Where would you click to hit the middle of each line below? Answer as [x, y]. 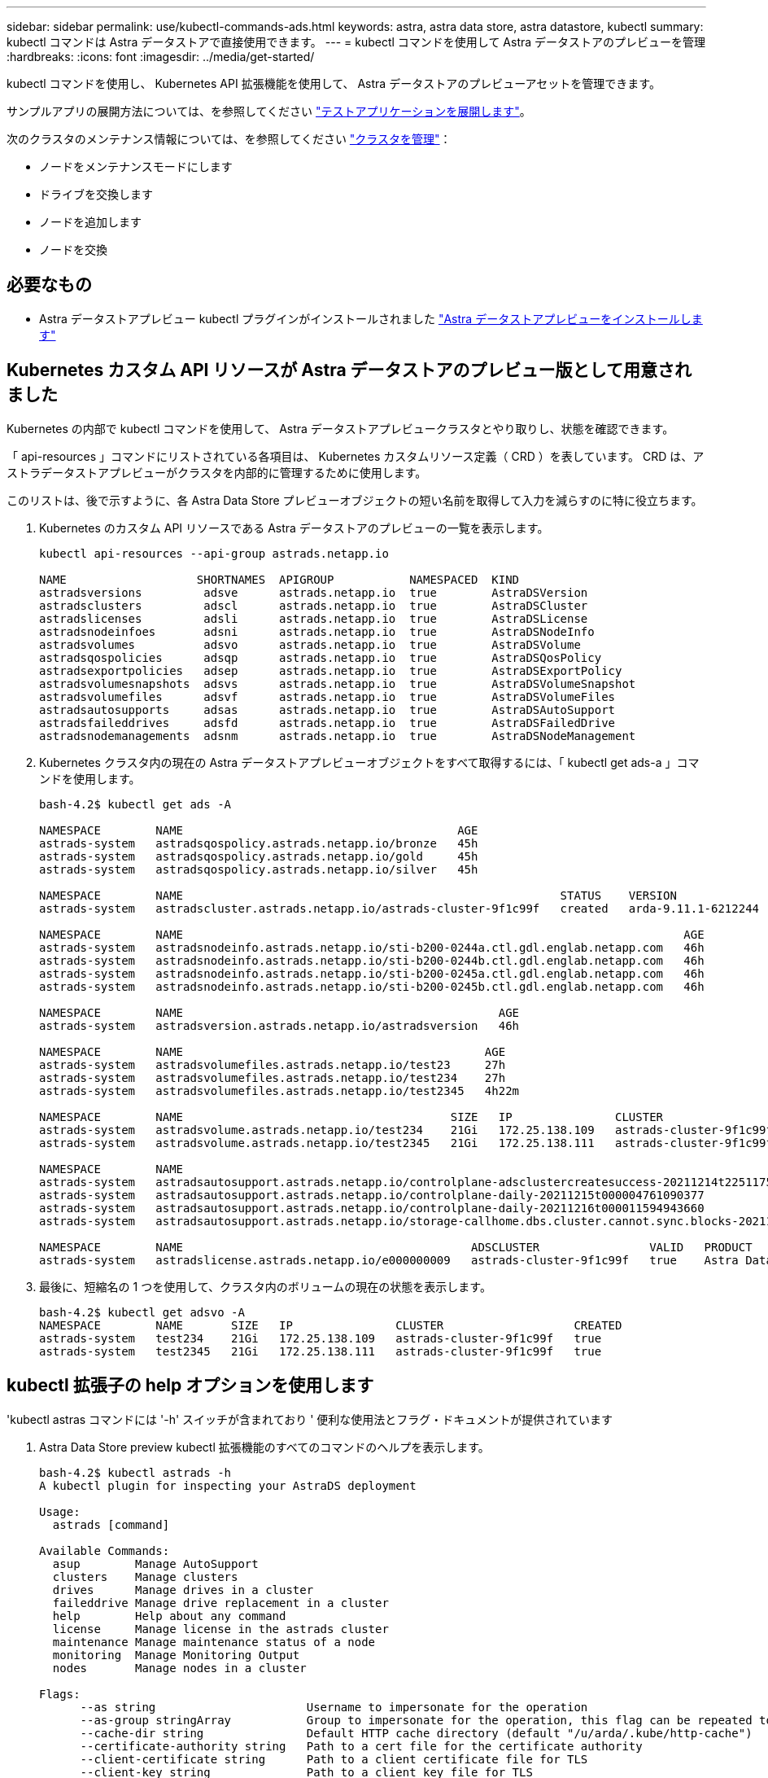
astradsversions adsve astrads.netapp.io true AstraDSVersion [314, 592]
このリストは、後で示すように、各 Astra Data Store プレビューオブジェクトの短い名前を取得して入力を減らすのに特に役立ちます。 [355, 500]
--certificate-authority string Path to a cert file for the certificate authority [361, 1746]
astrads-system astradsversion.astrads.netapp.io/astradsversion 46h [279, 1025]
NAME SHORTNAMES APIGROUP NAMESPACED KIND [279, 579]
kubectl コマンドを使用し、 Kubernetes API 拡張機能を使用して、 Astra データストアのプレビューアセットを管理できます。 [334, 83]
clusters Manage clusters [145, 1577]
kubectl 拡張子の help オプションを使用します [190, 1386]
